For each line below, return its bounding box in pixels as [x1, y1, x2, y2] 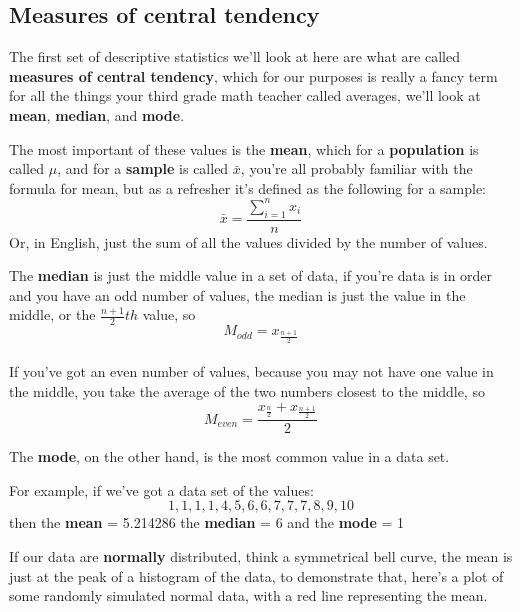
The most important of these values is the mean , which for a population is [9, 138, 479, 159]
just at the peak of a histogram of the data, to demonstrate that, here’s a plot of [9, 565, 504, 586]
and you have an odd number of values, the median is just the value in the [9, 284, 466, 305]
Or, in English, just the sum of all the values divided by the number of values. [9, 231, 488, 252]
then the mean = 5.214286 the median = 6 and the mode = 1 [9, 512, 405, 533]
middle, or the [9, 304, 96, 325]
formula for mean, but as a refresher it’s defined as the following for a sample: [9, 177, 487, 198]
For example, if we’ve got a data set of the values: [9, 479, 314, 500]
